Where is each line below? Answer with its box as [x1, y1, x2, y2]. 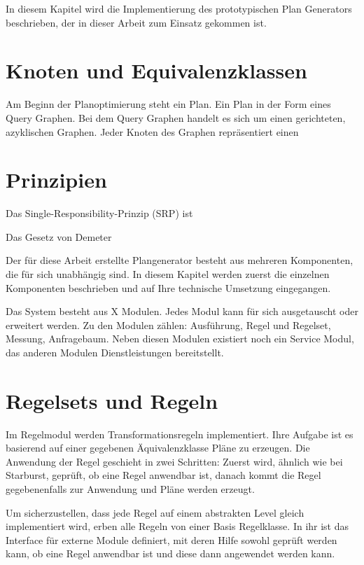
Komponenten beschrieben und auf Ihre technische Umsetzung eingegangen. [6, 280, 331, 295]
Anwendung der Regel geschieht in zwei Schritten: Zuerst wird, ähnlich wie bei [6, 454, 343, 468]
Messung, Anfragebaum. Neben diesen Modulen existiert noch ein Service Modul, [6, 331, 354, 346]
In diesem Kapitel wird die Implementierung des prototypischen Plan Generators [6, 1, 352, 15]
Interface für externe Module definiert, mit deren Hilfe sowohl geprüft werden [6, 532, 337, 547]
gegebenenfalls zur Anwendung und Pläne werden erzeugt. [6, 482, 255, 496]
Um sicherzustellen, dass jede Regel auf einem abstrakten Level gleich [6, 505, 304, 519]
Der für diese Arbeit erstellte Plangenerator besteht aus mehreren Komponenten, [6, 253, 353, 267]
